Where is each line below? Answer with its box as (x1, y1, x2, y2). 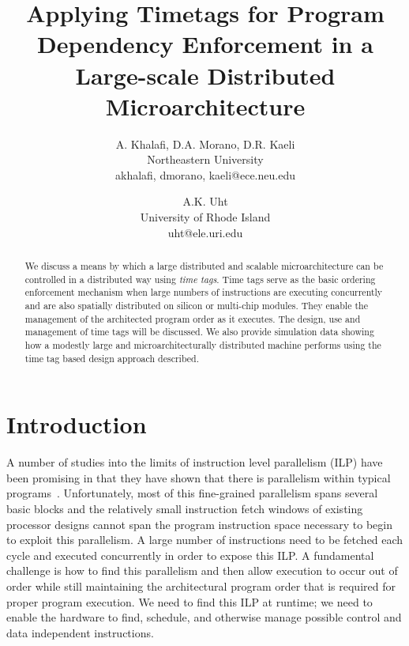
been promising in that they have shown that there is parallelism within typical (6, 469, 391, 485)
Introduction (6, 408, 147, 440)
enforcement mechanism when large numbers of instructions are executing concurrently (24, 285, 383, 299)
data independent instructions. (6, 624, 154, 640)
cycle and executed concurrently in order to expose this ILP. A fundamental (6, 546, 374, 563)
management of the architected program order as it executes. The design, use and (24, 312, 361, 325)
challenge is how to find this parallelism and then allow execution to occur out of (6, 562, 398, 579)
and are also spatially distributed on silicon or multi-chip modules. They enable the (24, 299, 368, 312)
